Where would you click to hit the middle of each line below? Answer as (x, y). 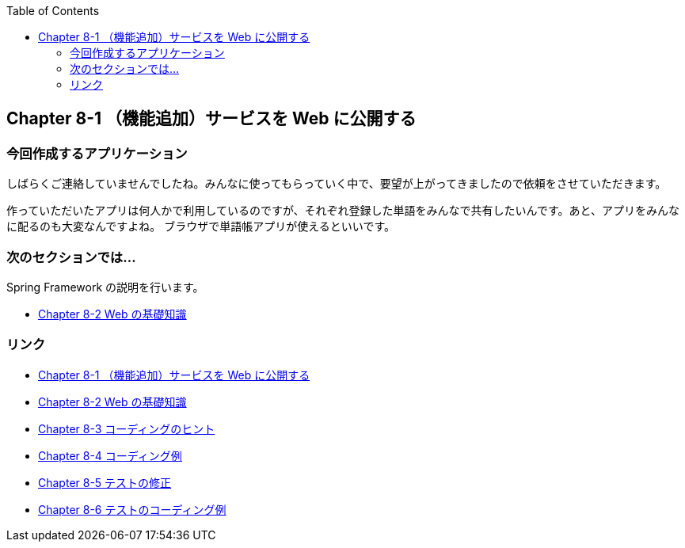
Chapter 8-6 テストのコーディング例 (132, 509)
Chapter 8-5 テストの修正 (105, 482)
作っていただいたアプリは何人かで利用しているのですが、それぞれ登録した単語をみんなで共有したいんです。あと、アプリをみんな (343, 211)
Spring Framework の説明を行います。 (105, 287)
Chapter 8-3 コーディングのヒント (127, 428)
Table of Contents (53, 11)
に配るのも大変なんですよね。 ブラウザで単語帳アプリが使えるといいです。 (201, 226)
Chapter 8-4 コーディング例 (110, 455)
